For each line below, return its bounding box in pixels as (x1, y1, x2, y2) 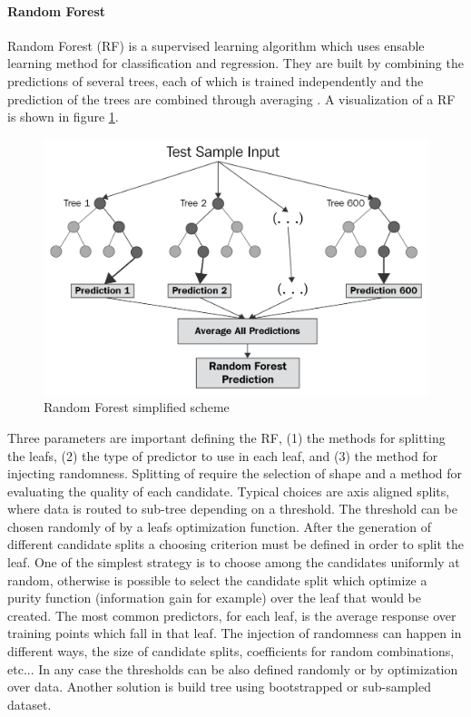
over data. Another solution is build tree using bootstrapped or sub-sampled (7, 677, 431, 696)
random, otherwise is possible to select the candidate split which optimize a (7, 570, 427, 589)
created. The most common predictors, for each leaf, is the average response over (7, 605, 456, 624)
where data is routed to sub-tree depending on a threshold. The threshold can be (7, 499, 457, 518)
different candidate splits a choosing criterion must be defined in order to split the (7, 535, 465, 554)
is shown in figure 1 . (7, 107, 119, 126)
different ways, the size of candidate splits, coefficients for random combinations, (7, 642, 455, 661)
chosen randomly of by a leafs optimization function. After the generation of (7, 516, 431, 535)
